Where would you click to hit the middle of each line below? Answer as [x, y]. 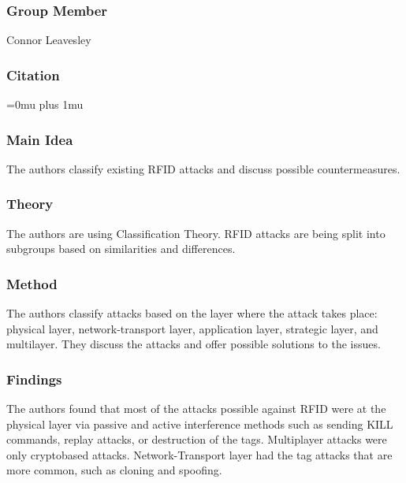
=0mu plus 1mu [45, 104]
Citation [33, 74]
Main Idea [40, 139]
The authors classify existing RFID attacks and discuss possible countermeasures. [203, 168]
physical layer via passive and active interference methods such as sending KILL [200, 424]
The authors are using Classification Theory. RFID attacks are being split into [196, 233]
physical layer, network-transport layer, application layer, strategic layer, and [192, 328]
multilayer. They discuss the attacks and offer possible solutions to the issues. [194, 344]
